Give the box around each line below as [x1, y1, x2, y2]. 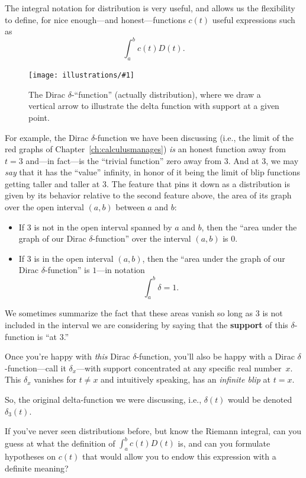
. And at [228, 154, 259, 166]
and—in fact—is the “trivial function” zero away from [25, 154, 222, 166]
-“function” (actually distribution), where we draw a [71, 88, 261, 100]
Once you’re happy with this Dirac [5, 350, 130, 362]
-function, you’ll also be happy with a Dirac [136, 350, 295, 362]
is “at [37, 330, 57, 342]
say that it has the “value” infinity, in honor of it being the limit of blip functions [5, 166, 301, 178]
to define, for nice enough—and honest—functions [5, 13, 186, 25]
